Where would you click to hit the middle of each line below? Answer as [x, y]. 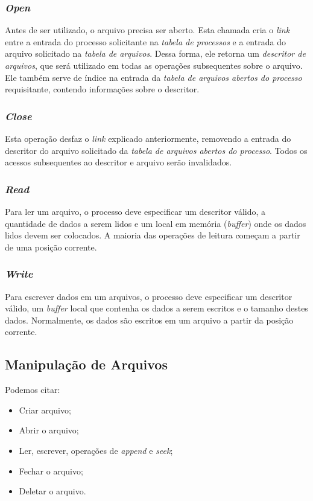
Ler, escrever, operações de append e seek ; [96, 450]
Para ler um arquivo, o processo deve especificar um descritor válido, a [135, 211]
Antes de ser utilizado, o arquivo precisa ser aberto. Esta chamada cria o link [147, 30]
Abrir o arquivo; [49, 430]
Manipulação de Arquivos [86, 364]
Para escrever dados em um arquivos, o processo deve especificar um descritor [149, 296]
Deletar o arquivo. [52, 491]
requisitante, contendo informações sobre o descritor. [102, 89]
